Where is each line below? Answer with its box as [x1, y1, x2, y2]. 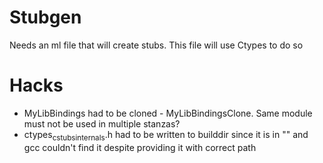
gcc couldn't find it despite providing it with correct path [23, 141, 257, 153]
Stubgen [9, 6, 82, 29]
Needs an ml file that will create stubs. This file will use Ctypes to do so [9, 39, 304, 51]
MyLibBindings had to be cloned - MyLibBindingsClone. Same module [23, 107, 313, 119]
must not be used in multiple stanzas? [23, 117, 181, 130]
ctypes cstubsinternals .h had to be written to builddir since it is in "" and [23, 128, 309, 143]
